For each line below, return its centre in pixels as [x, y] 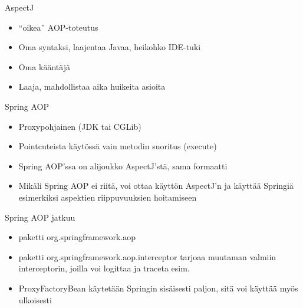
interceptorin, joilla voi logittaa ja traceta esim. [104, 268]
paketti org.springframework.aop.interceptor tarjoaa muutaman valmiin [147, 256]
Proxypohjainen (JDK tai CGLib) [80, 126]
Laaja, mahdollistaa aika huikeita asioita [92, 86]
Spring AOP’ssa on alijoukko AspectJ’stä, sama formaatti [123, 166]
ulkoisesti [35, 299]
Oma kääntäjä [44, 66]
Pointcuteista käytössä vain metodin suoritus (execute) [118, 146]
